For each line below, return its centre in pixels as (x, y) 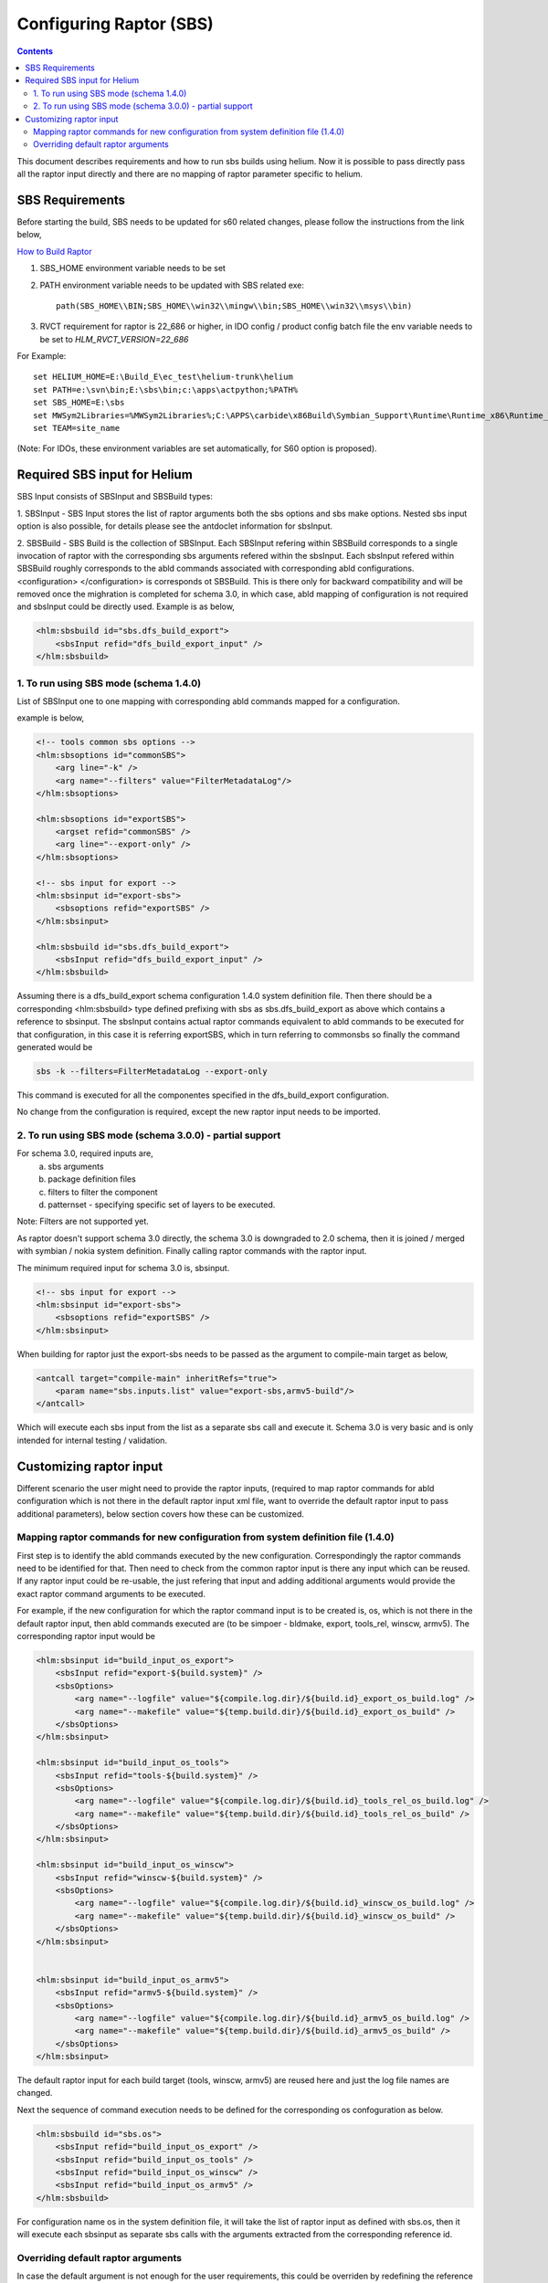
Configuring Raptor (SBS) (115, 24)
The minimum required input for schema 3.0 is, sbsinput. (123, 1268)
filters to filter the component (103, 1192)
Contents (35, 51)
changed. (35, 2093)
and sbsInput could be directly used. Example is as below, (126, 606)
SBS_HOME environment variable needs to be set (132, 268)
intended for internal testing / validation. (92, 1440)
